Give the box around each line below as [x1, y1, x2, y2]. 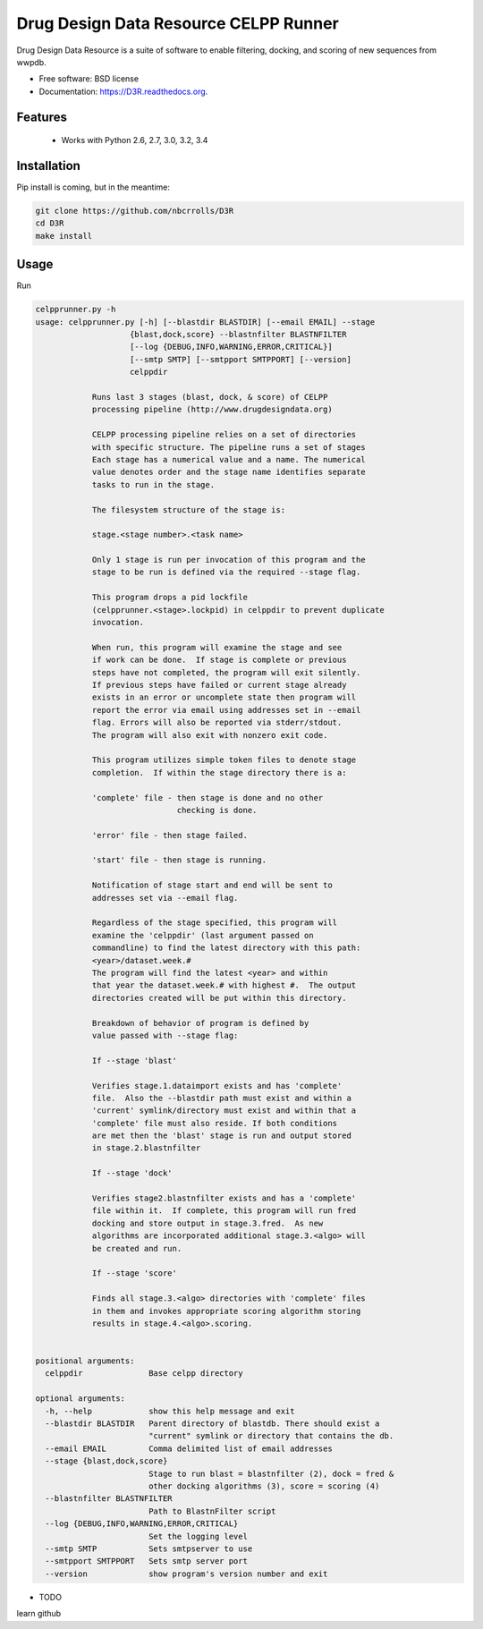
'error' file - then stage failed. [91, 830, 248, 840]
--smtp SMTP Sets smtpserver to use [45, 1543, 253, 1554]
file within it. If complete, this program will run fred [91, 1206, 357, 1216]
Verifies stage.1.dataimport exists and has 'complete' [91, 1081, 343, 1090]
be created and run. [91, 1243, 182, 1253]
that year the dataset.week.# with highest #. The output [91, 980, 357, 990]
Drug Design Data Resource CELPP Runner [16, 13, 339, 33]
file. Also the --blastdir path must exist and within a [91, 1092, 352, 1103]
